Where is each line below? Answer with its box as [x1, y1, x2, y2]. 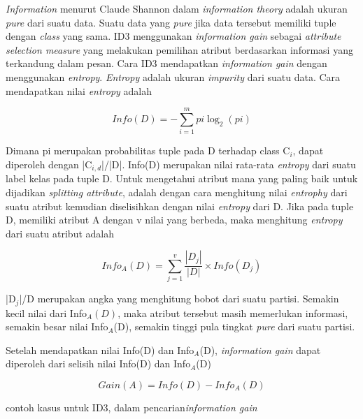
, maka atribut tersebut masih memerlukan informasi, [118, 305, 348, 320]
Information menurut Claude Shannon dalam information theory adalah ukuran [6, 1, 348, 15]
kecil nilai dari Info [6, 305, 87, 320]
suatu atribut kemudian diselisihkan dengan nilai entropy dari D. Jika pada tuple [6, 198, 354, 213]
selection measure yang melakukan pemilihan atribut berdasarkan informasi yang [6, 42, 353, 57]
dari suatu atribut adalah [6, 226, 114, 240]
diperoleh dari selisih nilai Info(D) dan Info [6, 356, 191, 371]
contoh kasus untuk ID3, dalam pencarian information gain [6, 399, 257, 414]
